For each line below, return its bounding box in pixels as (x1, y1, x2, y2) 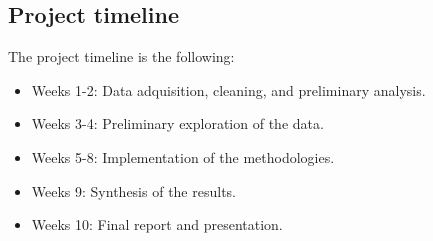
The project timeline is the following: (8, 46, 235, 67)
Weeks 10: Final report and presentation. (31, 214, 283, 235)
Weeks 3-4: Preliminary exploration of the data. (31, 113, 324, 134)
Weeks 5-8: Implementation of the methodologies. (31, 146, 335, 167)
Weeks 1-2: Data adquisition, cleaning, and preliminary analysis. (31, 79, 426, 100)
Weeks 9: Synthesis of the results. (31, 180, 236, 201)
